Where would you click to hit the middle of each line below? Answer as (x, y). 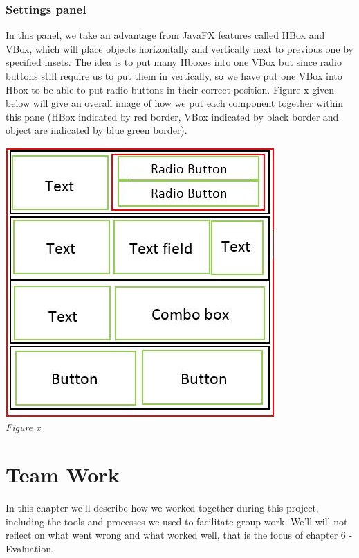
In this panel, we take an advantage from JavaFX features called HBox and (165, 35)
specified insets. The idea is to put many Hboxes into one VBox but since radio (174, 62)
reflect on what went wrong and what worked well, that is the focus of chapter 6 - (179, 535)
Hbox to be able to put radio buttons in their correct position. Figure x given (170, 89)
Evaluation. (30, 549)
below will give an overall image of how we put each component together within (175, 103)
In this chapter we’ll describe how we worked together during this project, (162, 508)
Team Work (63, 474)
